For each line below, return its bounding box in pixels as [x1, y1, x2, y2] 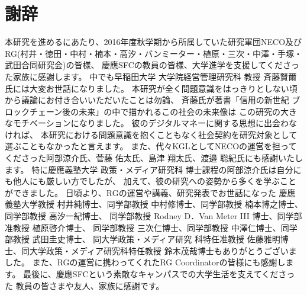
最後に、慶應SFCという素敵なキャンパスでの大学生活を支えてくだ [23, 268, 279, 280]
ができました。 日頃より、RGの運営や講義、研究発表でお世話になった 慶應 [5, 186, 296, 198]
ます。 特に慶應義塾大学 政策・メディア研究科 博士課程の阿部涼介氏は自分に [5, 163, 302, 175]
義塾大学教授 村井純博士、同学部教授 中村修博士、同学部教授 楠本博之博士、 [5, 198, 303, 210]
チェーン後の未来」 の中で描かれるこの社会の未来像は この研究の [29, 105, 280, 117]
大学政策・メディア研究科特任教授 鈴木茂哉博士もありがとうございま [29, 244, 297, 256]
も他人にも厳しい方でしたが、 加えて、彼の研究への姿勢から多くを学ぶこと [5, 175, 296, 187]
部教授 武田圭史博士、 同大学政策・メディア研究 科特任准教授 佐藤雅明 [5, 233, 280, 245]
